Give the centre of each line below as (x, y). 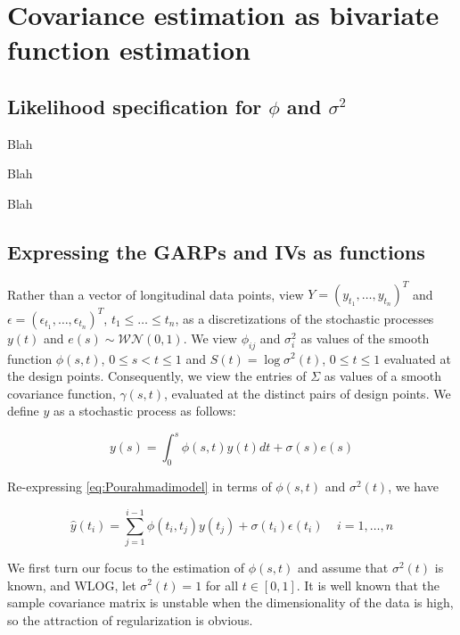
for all (222, 585)
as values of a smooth (383, 376)
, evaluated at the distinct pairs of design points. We (308, 393)
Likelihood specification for (135, 106)
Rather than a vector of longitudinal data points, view (156, 294)
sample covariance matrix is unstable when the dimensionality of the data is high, (230, 602)
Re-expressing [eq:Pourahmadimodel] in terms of (140, 487)
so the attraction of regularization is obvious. (130, 619)
